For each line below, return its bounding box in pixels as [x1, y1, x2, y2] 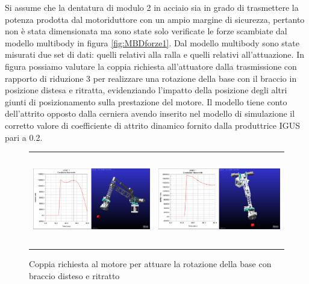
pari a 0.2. [5, 131, 43, 143]
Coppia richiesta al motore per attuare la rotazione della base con [29, 258, 272, 270]
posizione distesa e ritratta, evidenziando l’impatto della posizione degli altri [5, 84, 287, 96]
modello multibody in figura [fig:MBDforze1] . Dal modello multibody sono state [5, 36, 299, 49]
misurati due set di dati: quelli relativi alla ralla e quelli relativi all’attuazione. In [5, 48, 304, 61]
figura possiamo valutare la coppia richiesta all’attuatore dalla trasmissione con [5, 60, 297, 72]
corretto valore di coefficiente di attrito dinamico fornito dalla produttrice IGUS [5, 119, 301, 131]
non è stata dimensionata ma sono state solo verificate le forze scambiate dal [5, 25, 287, 37]
